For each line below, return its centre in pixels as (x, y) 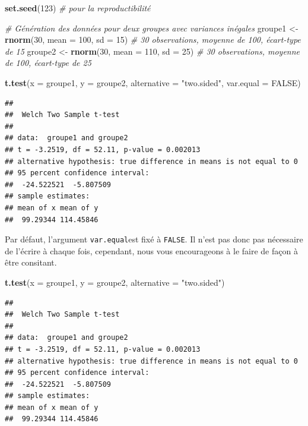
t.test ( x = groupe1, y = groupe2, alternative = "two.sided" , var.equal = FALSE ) (153, 82)
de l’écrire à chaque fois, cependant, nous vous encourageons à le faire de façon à (151, 250)
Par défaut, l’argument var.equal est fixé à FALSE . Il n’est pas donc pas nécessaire (154, 239)
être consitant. (31, 262)
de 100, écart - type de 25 (48, 63)
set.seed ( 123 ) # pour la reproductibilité (78, 8)
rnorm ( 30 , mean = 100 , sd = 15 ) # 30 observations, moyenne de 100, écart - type (153, 40)
